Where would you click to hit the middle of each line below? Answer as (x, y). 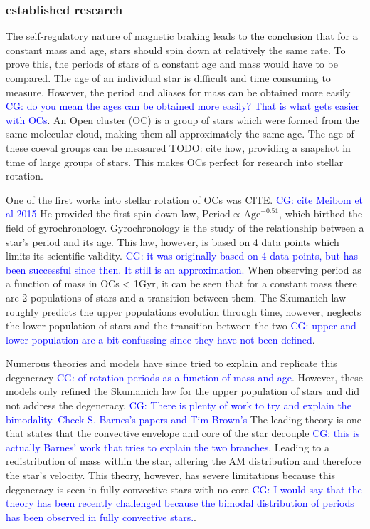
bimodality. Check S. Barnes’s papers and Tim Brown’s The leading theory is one (184, 419)
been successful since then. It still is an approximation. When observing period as (184, 269)
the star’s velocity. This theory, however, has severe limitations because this (171, 475)
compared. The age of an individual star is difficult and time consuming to (168, 78)
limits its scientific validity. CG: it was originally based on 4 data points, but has (182, 256)
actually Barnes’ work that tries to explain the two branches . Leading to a (168, 447)
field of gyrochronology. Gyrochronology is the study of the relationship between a (185, 227)
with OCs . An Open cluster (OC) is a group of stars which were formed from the (183, 119)
